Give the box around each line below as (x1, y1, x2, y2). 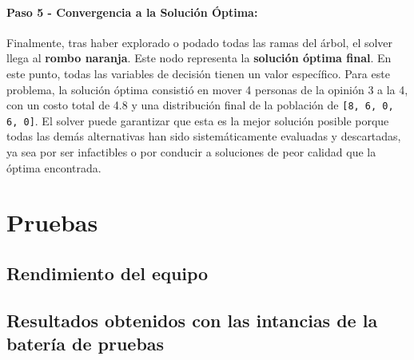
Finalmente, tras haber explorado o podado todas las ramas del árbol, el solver (6, 34, 393, 50)
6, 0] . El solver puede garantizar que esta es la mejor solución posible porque (6, 112, 389, 129)
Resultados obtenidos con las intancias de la (6, 307, 378, 332)
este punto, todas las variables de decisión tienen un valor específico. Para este (6, 65, 390, 81)
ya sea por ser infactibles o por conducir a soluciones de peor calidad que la (6, 144, 376, 160)
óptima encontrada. (6, 159, 102, 176)
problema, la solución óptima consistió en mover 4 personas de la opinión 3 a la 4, (6, 81, 408, 97)
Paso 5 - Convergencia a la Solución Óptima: (6, 3, 258, 20)
